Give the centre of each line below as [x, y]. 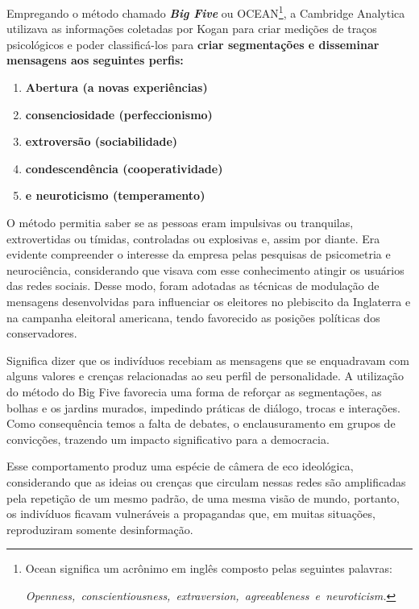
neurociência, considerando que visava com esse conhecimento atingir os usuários [205, 269]
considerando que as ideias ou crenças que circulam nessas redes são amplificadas [206, 481]
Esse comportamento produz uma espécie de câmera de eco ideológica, [180, 466]
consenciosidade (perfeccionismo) [119, 114]
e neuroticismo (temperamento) [115, 195]
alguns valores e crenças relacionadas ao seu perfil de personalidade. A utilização [205, 376]
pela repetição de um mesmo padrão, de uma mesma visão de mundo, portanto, [203, 497]
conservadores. [42, 333]
